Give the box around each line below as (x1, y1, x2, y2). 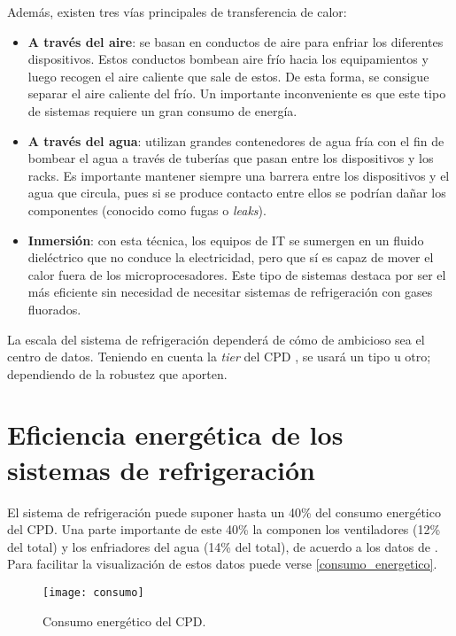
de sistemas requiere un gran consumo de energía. (27, 101, 298, 120)
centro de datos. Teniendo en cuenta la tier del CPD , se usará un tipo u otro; (7, 347, 431, 366)
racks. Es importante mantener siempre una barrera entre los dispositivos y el (27, 166, 450, 184)
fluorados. (27, 299, 81, 318)
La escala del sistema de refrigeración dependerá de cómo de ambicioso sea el (7, 330, 425, 348)
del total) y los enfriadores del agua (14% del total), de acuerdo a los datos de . (7, 537, 438, 555)
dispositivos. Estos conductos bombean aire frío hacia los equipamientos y (27, 50, 429, 68)
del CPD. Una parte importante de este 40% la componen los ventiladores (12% (7, 520, 441, 539)
